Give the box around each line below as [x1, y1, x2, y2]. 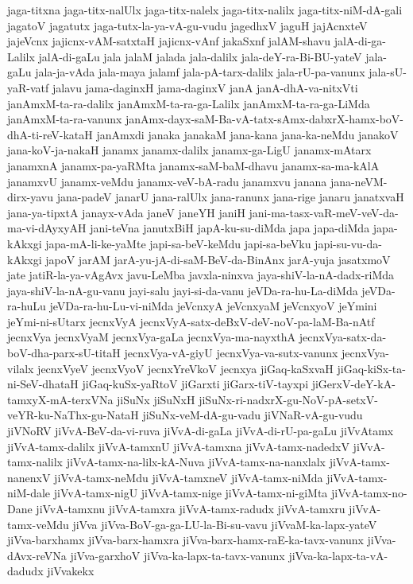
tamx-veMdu [7, 516, 69, 532]
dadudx [7, 563, 44, 579]
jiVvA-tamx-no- [330, 485, 407, 501]
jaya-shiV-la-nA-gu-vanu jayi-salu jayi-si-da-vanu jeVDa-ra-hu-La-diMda [7, 282, 358, 298]
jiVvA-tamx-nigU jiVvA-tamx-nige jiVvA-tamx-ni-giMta [53, 485, 328, 501]
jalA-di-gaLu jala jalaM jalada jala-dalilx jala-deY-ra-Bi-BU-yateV [38, 48, 362, 64]
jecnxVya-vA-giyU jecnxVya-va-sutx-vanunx [124, 345, 338, 361]
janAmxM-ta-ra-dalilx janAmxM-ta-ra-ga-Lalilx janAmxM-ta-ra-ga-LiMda [7, 95, 370, 111]
